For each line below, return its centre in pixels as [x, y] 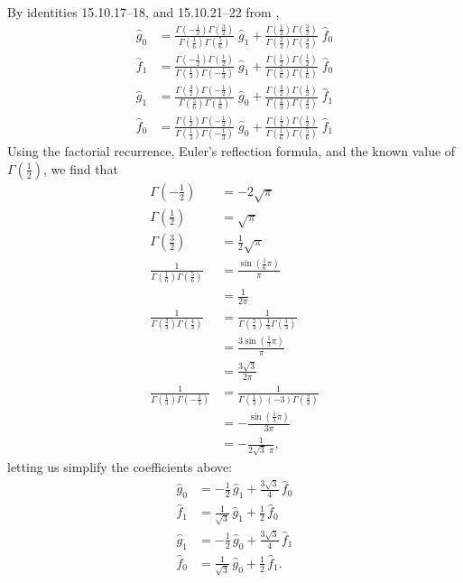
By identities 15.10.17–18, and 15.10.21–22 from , [144, 12]
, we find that [81, 168]
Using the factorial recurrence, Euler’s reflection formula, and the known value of [231, 151]
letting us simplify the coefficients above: [120, 467]
